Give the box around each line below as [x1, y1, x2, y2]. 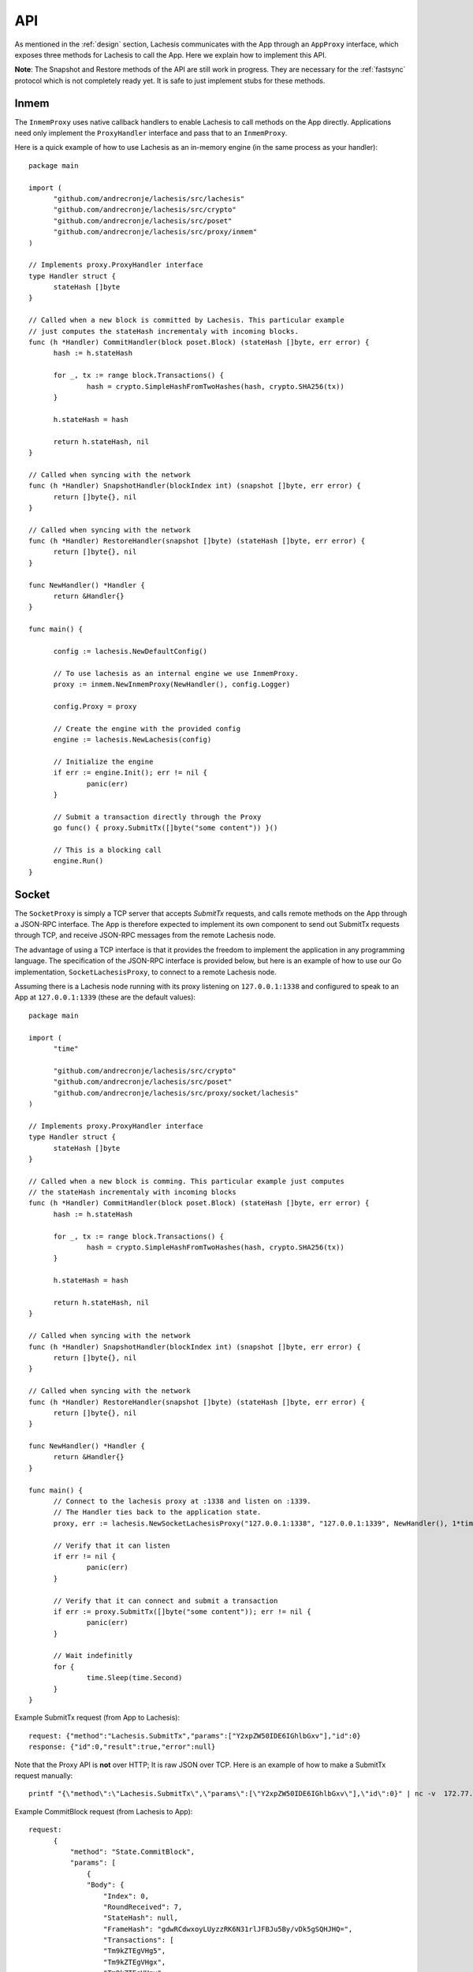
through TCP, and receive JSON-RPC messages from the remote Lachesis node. [14, 931, 276, 940]
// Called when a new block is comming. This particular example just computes [28, 1176, 345, 1186]
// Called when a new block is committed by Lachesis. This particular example [28, 316, 345, 325]
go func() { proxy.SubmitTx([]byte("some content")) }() [53, 824, 278, 832]
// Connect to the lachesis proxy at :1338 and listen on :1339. [53, 1497, 311, 1506]
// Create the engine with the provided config [53, 724, 240, 733]
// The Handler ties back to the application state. [53, 1507, 262, 1517]
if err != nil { [53, 1552, 117, 1561]
